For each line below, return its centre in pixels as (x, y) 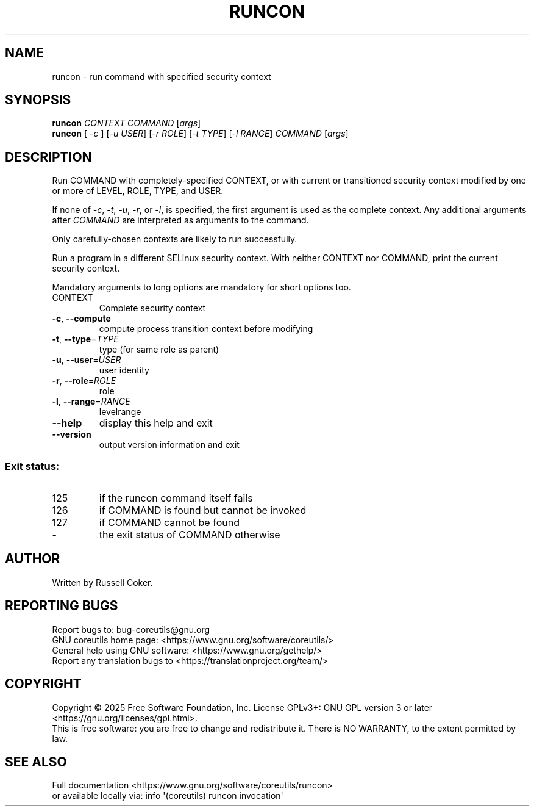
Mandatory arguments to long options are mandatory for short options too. (201, 287)
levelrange (120, 412)
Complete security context (152, 308)
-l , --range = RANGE (91, 402)
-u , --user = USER (87, 360)
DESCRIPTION (48, 157)
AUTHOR (33, 559)
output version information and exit (169, 445)
